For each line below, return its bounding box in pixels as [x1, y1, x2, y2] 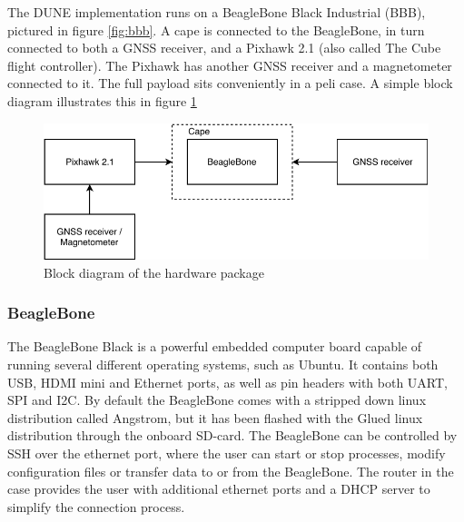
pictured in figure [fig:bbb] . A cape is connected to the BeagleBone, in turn [7, 20, 425, 39]
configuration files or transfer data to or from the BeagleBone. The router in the [7, 461, 454, 480]
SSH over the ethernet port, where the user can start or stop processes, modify [7, 444, 446, 463]
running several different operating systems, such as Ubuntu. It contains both [7, 355, 439, 374]
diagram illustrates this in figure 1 [7, 91, 197, 110]
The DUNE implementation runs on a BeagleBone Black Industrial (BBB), [7, 3, 426, 21]
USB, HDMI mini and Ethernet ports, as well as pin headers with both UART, [7, 372, 449, 391]
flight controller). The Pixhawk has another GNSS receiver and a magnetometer [7, 55, 452, 74]
